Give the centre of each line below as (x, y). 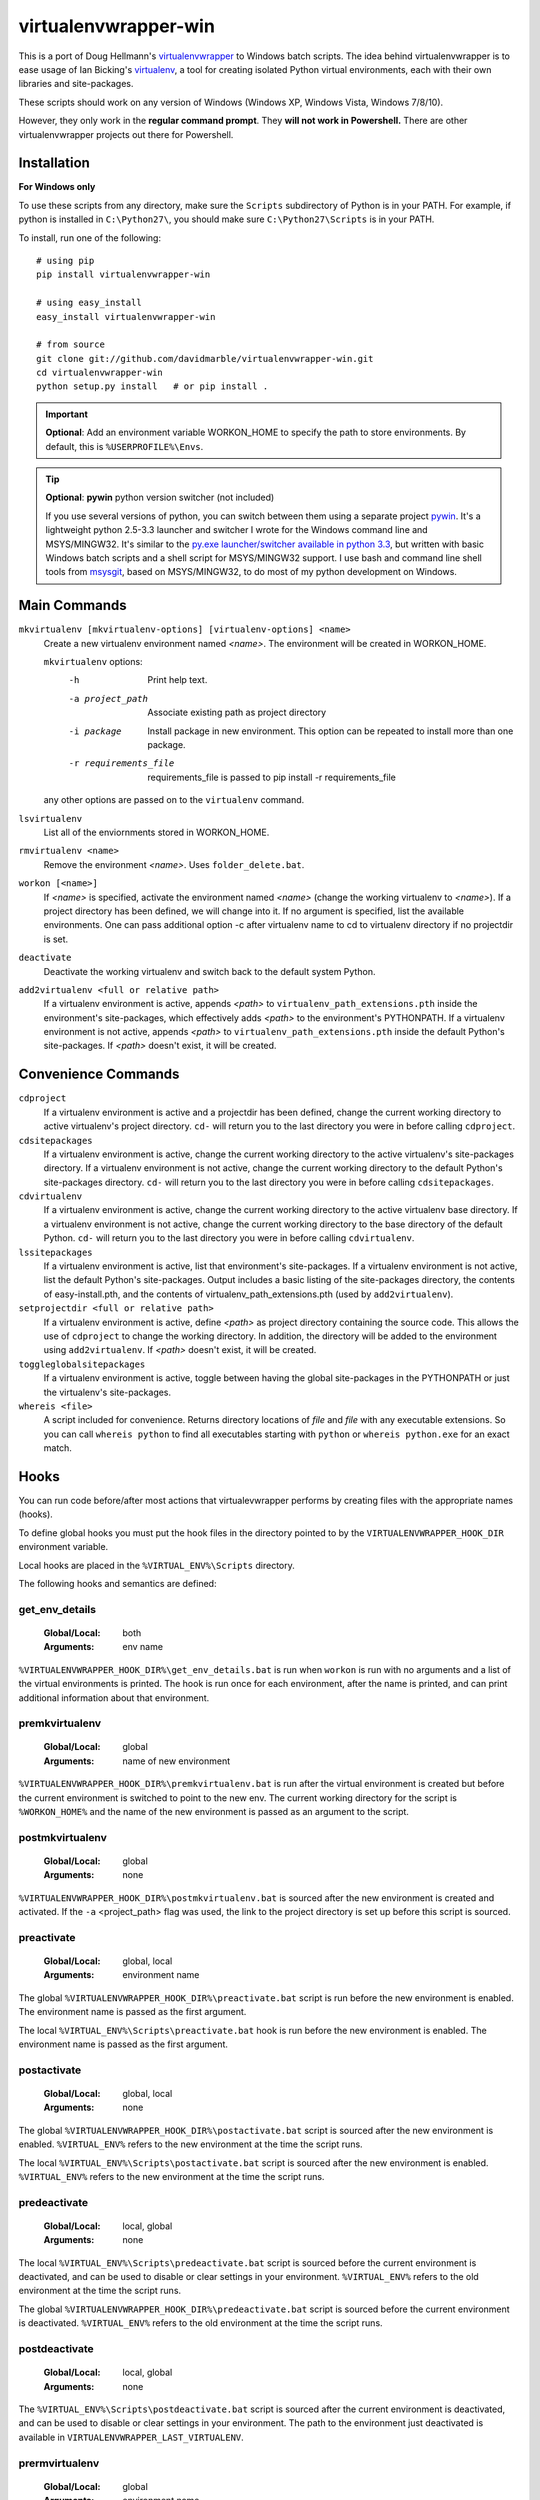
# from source (70, 344)
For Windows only (57, 187)
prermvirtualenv (59, 2463)
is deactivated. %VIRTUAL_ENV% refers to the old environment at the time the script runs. (201, 2323)
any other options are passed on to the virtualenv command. (174, 800)
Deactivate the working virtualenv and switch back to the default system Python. (209, 971)
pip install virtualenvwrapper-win (123, 274)
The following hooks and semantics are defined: (117, 1583)
